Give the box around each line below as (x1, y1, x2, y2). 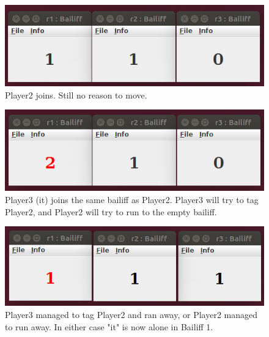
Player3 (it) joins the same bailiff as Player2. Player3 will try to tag (5, 193, 259, 206)
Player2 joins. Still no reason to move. (5, 88, 147, 101)
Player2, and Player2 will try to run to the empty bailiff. (5, 205, 217, 218)
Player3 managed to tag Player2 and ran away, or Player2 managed (5, 308, 257, 321)
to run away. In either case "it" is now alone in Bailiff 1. (5, 320, 213, 333)
